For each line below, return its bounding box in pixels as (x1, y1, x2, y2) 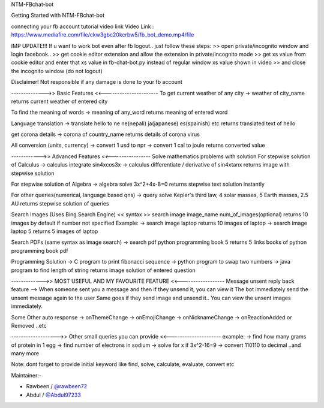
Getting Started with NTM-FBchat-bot (11, 12, 105, 19)
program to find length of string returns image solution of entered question (11, 267, 196, 274)
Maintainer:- (11, 371, 42, 379)
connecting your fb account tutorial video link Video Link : (11, 23, 154, 30)
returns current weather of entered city (11, 98, 108, 105)
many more (11, 350, 39, 357)
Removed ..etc (11, 322, 47, 329)
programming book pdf (11, 247, 68, 254)
